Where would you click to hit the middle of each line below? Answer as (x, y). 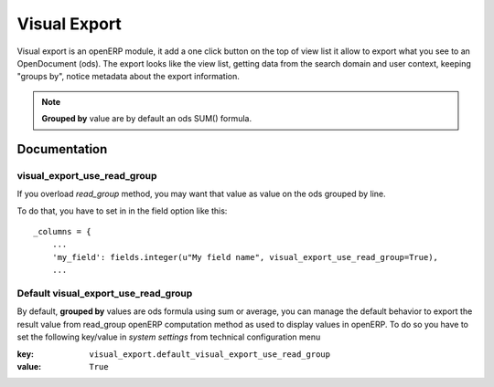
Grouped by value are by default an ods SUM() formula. (146, 119)
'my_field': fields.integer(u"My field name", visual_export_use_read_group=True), (245, 257)
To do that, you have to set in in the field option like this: (122, 211)
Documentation (62, 149)
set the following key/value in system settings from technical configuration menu (169, 337)
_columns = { (62, 232)
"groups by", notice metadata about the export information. (128, 77)
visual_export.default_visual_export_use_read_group (210, 354)
